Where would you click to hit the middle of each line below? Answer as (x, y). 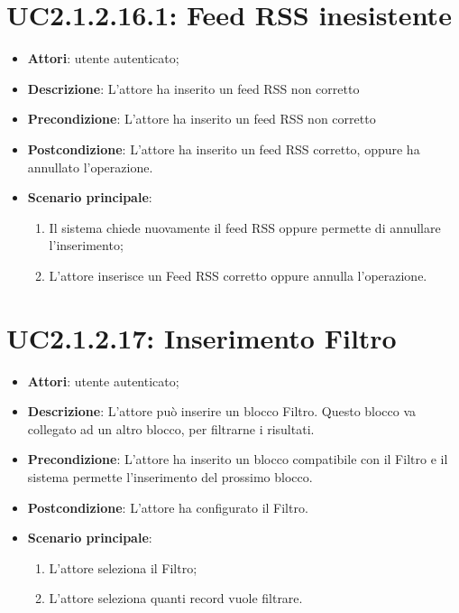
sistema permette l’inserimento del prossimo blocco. (170, 476)
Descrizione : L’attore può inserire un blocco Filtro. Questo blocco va (222, 411)
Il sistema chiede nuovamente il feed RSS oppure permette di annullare (245, 227)
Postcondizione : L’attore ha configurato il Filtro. (168, 507)
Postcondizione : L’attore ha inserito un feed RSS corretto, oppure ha (224, 149)
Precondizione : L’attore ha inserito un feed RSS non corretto (202, 119)
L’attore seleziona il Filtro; (123, 567)
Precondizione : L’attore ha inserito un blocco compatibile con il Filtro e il (238, 459)
